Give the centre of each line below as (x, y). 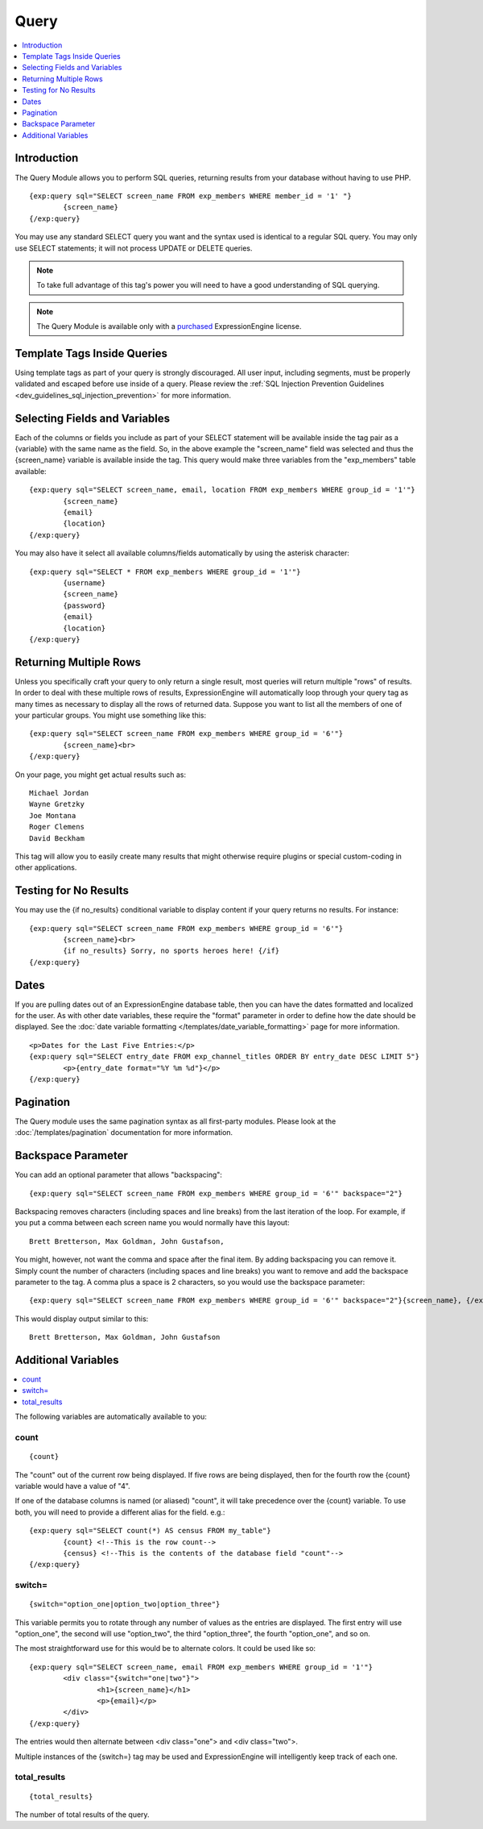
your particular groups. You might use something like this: (111, 715)
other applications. (46, 867)
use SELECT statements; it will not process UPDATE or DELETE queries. (134, 248)
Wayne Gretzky (57, 804)
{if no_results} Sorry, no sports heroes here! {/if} (171, 951)
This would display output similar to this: (82, 1319)
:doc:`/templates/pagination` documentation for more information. (124, 1133)
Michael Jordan (59, 793)
